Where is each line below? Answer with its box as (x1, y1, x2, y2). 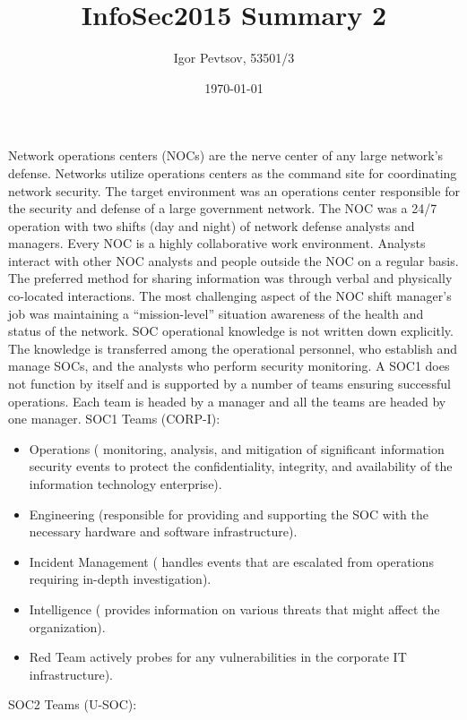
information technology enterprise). (29, 475, 222, 493)
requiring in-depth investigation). (29, 570, 212, 588)
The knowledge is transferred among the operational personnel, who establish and (8, 339, 458, 357)
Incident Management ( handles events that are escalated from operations (29, 552, 434, 570)
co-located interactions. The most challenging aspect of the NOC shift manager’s (8, 287, 452, 305)
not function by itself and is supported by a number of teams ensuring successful (8, 374, 451, 393)
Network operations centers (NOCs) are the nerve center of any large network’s (8, 146, 444, 165)
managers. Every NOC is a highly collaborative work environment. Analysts (8, 234, 426, 253)
